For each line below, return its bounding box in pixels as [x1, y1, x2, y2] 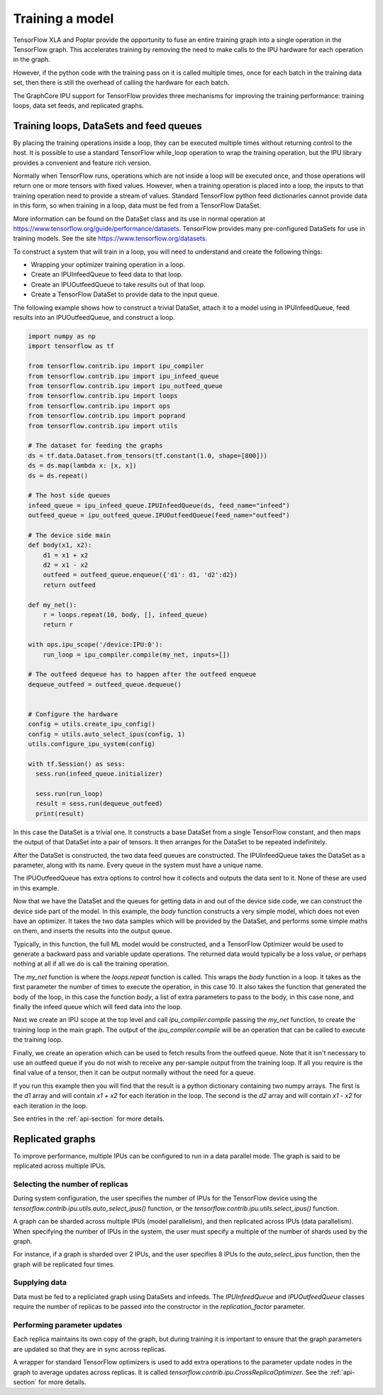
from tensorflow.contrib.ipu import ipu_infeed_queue [28, 372, 219, 380]
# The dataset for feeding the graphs [28, 441, 163, 450]
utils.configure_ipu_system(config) [28, 740, 156, 748]
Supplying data [13, 1278, 67, 1288]
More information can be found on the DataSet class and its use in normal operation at [13, 214, 266, 223]
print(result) [35, 809, 85, 817]
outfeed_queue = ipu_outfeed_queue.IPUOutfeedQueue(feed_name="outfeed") [28, 512, 290, 519]
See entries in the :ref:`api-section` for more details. [13, 1114, 165, 1123]
